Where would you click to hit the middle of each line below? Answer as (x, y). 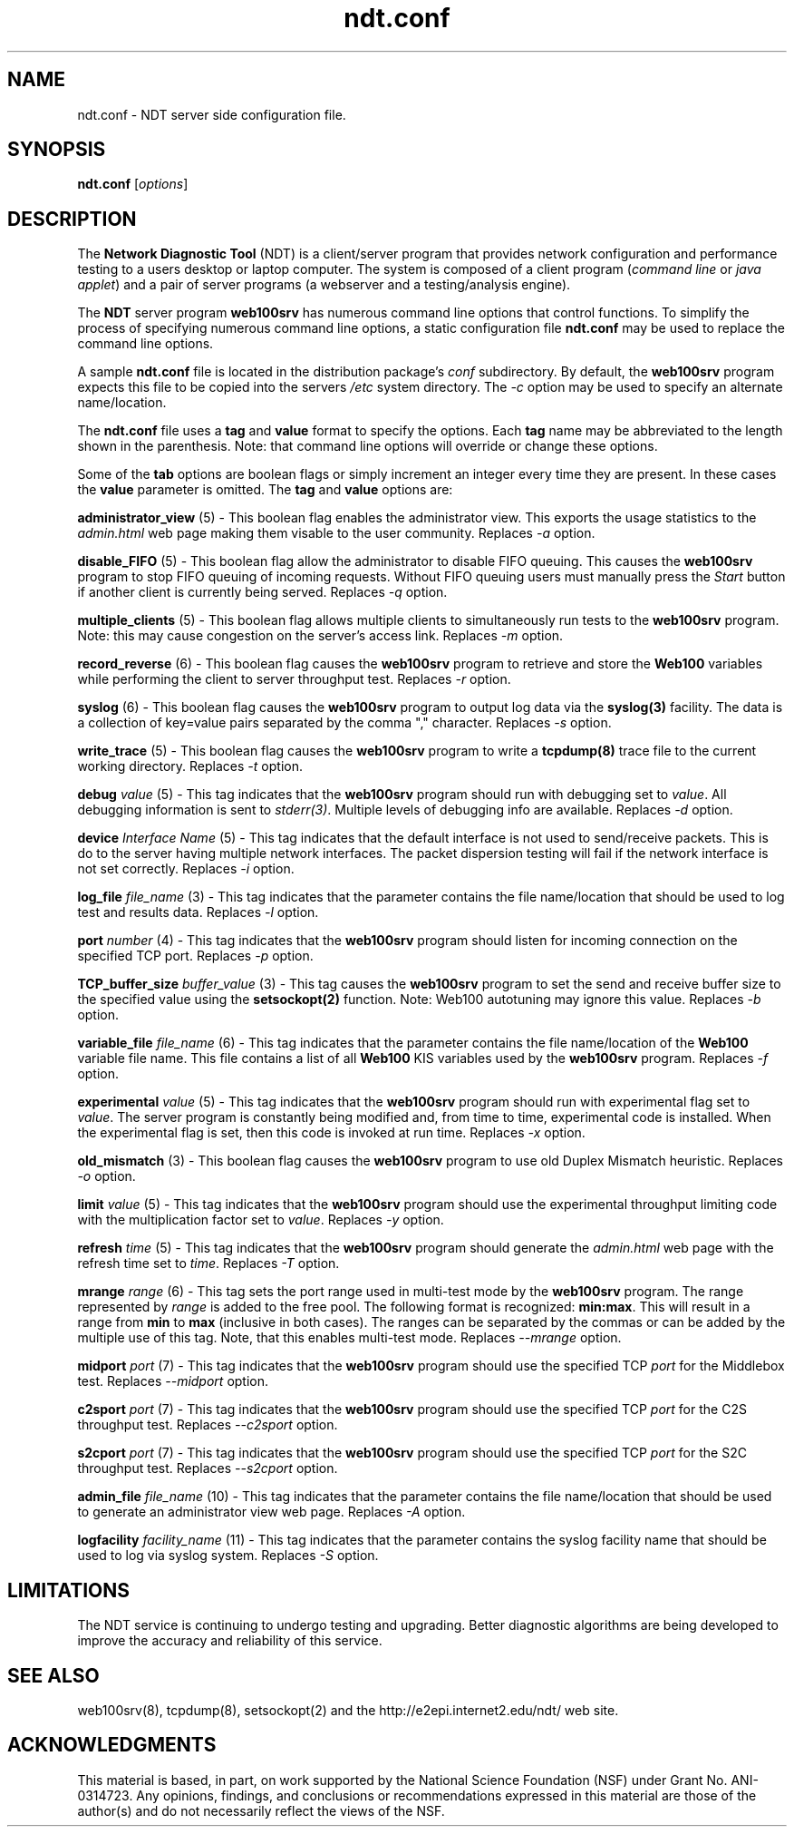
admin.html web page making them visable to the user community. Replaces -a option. (336, 533)
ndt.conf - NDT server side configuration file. (212, 114)
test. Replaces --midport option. (173, 1381)
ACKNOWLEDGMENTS (112, 1745)
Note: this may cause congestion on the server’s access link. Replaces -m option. (320, 636)
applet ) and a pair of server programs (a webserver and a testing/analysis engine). (324, 285)
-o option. (107, 1176)
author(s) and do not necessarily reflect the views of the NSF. (261, 1810)
